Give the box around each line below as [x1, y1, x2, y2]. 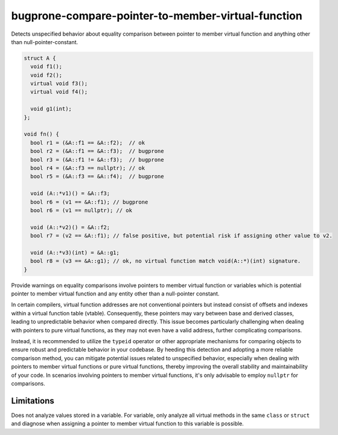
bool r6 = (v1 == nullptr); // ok [30, 207, 133, 214]
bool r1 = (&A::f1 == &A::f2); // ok [30, 139, 145, 146]
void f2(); [30, 71, 63, 79]
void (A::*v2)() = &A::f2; [30, 224, 110, 231]
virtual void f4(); [30, 88, 88, 95]
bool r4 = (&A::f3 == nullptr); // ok [30, 165, 145, 172]
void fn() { [24, 130, 60, 138]
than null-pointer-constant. [11, 38, 78, 45]
